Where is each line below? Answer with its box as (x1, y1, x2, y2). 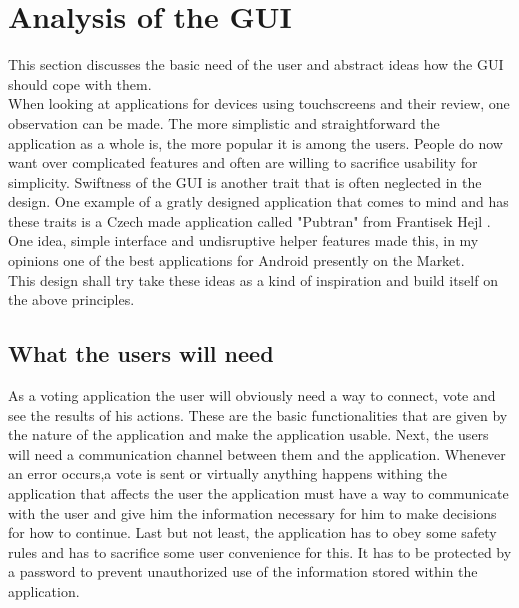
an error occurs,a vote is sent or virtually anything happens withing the (8, 463, 447, 484)
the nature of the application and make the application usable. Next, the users (8, 424, 489, 445)
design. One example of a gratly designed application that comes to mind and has (8, 191, 509, 212)
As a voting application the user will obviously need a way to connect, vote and (8, 385, 496, 406)
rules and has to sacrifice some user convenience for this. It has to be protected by (8, 541, 512, 562)
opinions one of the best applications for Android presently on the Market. (8, 250, 465, 271)
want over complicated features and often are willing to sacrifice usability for (8, 152, 478, 173)
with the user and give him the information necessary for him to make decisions (8, 502, 497, 523)
